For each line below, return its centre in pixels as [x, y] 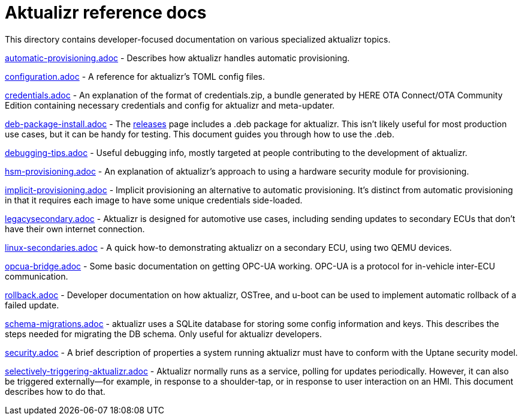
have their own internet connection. [75, 229]
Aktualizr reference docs [106, 13]
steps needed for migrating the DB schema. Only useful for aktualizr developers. [163, 334]
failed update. [32, 305]
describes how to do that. [55, 391]
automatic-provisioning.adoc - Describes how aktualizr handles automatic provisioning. [177, 58]
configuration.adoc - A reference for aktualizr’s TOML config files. [135, 76]
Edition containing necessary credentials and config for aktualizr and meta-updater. [170, 105]
